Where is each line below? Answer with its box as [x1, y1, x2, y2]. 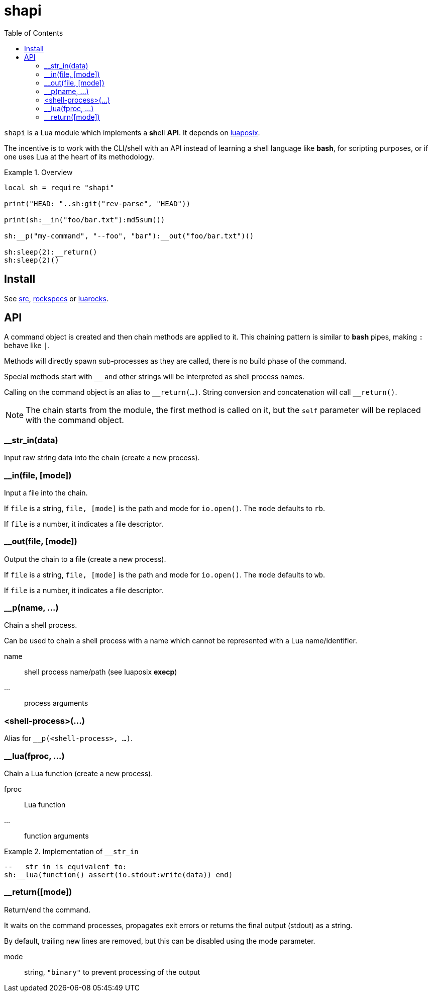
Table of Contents [4, 28, 63, 37]
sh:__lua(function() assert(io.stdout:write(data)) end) [4, 870, 233, 879]
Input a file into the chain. [4, 488, 88, 497]
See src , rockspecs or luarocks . [4, 294, 109, 303]
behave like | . [4, 341, 50, 350]
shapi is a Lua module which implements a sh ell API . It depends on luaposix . [4, 128, 260, 137]
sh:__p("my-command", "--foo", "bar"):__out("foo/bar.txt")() [4, 231, 254, 240]
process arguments [24, 699, 88, 708]
